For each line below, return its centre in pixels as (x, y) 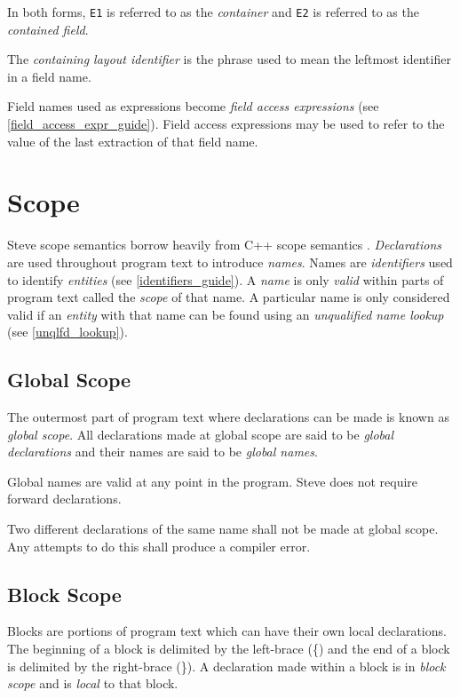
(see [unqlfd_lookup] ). (67, 332)
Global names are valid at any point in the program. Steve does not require (213, 481)
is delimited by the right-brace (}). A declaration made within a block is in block (226, 666)
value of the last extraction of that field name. (133, 141)
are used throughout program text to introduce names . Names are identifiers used (230, 262)
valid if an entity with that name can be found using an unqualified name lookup (226, 314)
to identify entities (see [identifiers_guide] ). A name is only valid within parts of (226, 279)
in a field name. (49, 76)
